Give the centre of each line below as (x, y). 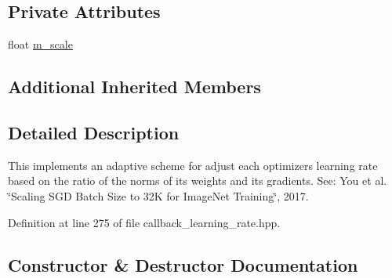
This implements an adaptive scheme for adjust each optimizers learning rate (193, 165)
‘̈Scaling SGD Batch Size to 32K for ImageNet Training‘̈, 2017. (158, 195)
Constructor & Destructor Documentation (183, 264)
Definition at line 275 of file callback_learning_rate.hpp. (144, 222)
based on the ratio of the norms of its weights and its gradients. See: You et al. (198, 181)
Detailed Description (94, 132)
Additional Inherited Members (134, 87)
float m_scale (40, 44)
